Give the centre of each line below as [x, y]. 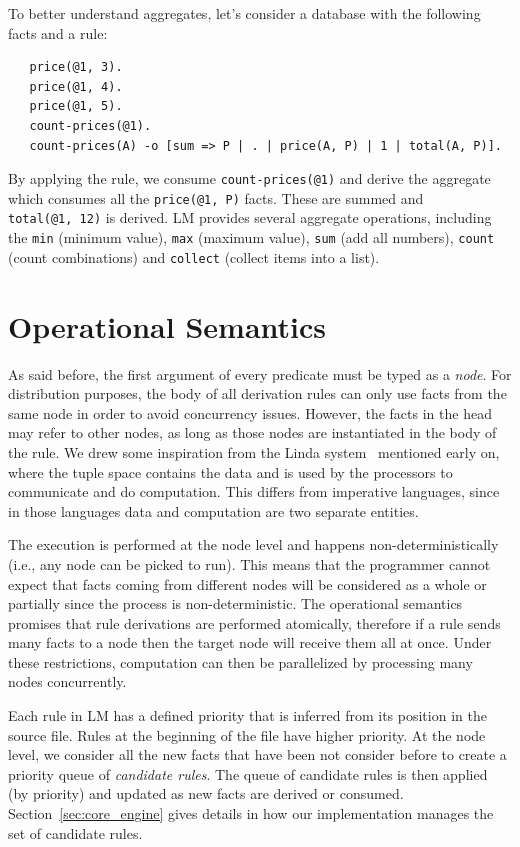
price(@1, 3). [76, 67]
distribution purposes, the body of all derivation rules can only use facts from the [257, 393]
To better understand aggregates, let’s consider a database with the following [244, 13]
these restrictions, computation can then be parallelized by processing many [240, 661]
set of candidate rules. [75, 832]
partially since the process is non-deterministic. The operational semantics [235, 603]
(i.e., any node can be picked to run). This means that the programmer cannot [249, 563]
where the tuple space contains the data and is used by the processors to [230, 471]
